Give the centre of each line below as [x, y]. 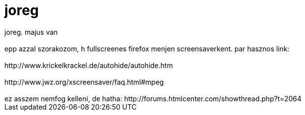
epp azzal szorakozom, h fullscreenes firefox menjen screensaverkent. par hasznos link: [147, 48]
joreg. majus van [31, 32]
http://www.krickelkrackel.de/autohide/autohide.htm [89, 65]
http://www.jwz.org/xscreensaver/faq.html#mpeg [84, 82]
